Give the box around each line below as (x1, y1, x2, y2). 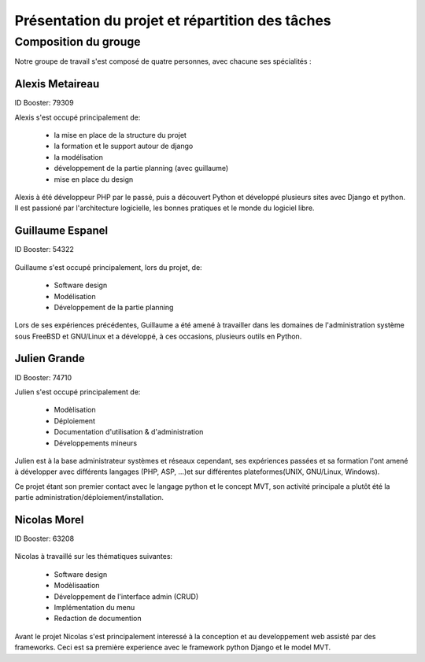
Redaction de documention (54, 614, 142, 623)
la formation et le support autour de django (54, 142, 194, 151)
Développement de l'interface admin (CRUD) (54, 591, 199, 601)
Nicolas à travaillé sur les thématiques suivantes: (14, 552, 173, 561)
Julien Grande (14, 352, 86, 365)
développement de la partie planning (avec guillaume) (54, 164, 229, 173)
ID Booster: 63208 (14, 534, 75, 543)
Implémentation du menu (54, 602, 135, 612)
